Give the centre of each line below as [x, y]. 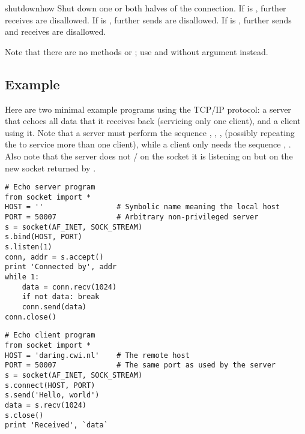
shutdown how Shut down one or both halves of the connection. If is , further [146, 8]
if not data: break [61, 297]
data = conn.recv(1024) [69, 287]
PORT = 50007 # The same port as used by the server [140, 365]
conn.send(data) [54, 307]
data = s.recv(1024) [46, 405]
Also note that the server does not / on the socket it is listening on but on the [149, 156]
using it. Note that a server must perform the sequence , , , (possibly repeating [150, 132]
